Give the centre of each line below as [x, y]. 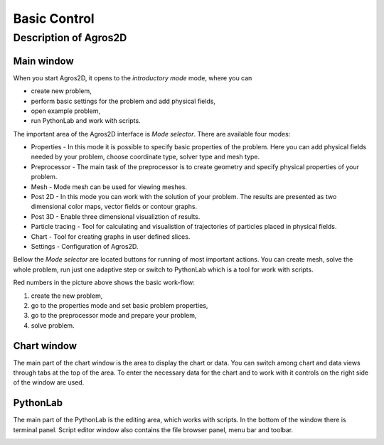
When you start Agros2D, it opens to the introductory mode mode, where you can [133, 77]
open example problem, [66, 111]
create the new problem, [67, 296]
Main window [43, 61]
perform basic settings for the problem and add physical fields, [123, 101]
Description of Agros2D [70, 38]
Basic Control [54, 18]
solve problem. [53, 325]
